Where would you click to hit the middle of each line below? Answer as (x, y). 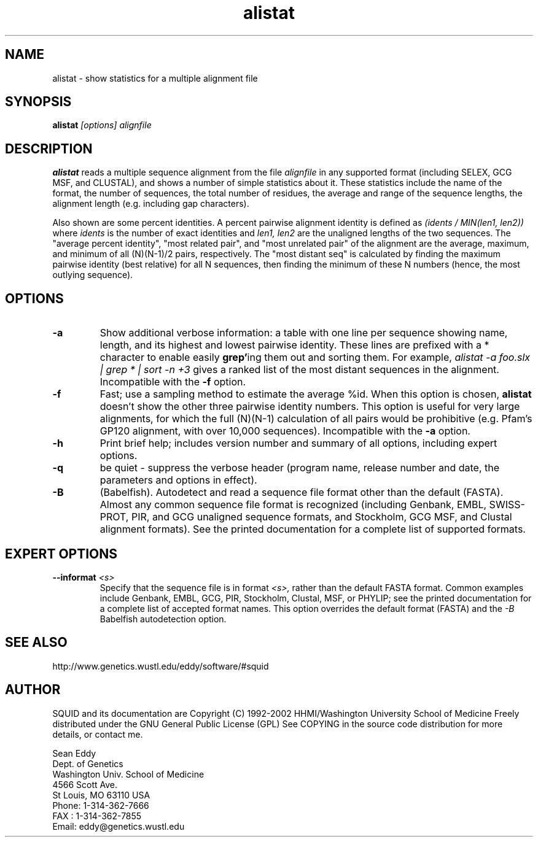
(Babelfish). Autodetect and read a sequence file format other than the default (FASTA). (302, 492)
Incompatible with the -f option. (173, 382)
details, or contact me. (98, 734)
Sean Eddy (74, 753)
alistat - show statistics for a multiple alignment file (155, 78)
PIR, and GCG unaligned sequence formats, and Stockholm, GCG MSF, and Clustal (322, 517)
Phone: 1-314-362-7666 (101, 805)
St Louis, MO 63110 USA (101, 795)
